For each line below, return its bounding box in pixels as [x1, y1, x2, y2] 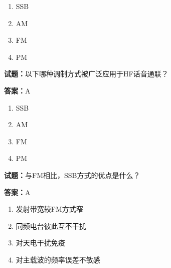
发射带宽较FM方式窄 [16, 204, 83, 214]
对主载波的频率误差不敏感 [16, 254, 100, 264]
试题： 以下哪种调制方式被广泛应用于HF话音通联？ [4, 68, 168, 79]
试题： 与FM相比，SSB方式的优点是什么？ [4, 169, 140, 180]
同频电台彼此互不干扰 [16, 220, 86, 231]
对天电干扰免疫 [16, 237, 65, 248]
